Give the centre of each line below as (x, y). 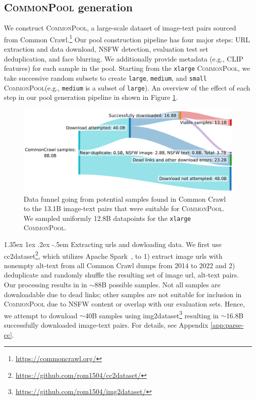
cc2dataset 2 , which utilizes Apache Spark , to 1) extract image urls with (113, 255)
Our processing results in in (46, 284)
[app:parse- (227, 325)
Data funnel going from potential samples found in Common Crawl (125, 199)
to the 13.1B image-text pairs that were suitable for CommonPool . (124, 208)
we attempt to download (41, 315)
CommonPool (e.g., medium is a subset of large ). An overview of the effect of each (127, 87)
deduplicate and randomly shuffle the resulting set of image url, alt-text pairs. (122, 275)
